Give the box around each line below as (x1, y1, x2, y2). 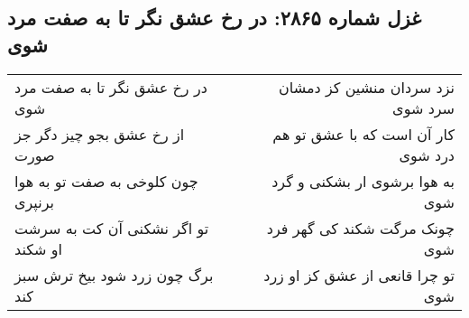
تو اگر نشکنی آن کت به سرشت (14, 217, 209, 238)
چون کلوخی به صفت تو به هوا (14, 170, 198, 192)
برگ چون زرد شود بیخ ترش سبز (14, 264, 214, 285)
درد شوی (399, 144, 455, 165)
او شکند (14, 238, 62, 259)
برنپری (14, 191, 54, 212)
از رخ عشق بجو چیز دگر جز (14, 123, 185, 145)
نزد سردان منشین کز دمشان (279, 76, 455, 98)
